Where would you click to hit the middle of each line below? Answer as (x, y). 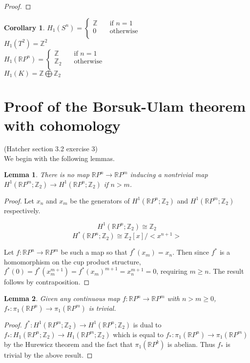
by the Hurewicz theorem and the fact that (68, 344)
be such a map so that (94, 252)
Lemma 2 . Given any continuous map (62, 298)
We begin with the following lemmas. (59, 158)
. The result (226, 271)
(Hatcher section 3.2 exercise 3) (51, 148)
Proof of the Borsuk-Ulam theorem (125, 106)
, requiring (172, 271)
